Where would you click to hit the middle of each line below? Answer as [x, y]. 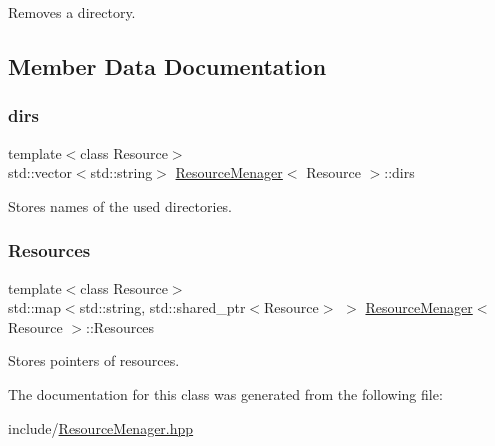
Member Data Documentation [167, 65]
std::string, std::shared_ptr [162, 307]
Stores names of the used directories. [120, 205]
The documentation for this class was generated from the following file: [225, 393]
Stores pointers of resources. [94, 360]
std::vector [40, 172]
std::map [34, 307]
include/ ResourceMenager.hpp [101, 427]
